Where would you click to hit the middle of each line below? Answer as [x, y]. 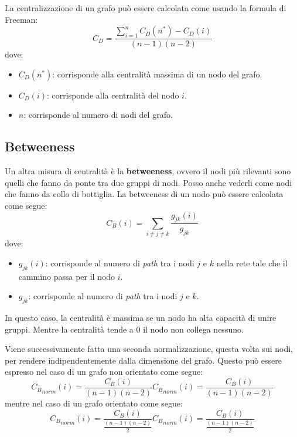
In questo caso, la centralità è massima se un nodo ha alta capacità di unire [141, 317]
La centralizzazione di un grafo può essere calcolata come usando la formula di [146, 8]
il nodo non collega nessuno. [193, 329]
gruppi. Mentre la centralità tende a [69, 329]
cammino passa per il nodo [67, 276]
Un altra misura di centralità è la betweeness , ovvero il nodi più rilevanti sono [148, 171]
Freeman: [21, 19]
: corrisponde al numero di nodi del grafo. [98, 115]
